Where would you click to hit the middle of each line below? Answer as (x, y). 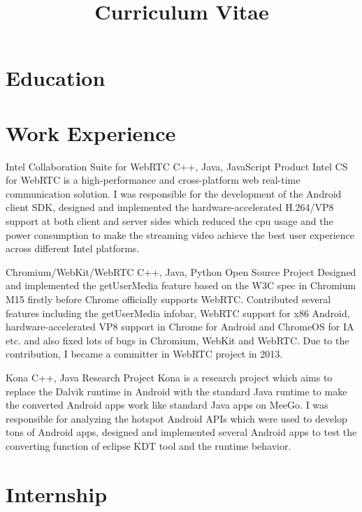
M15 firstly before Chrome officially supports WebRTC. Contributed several (168, 299)
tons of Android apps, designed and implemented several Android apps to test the (181, 432)
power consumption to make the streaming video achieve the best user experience (180, 234)
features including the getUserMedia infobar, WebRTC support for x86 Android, (178, 313)
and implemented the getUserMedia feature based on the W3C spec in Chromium (181, 285)
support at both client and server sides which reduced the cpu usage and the (169, 221)
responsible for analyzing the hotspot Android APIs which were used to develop (176, 418)
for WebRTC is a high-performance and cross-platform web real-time (153, 180)
